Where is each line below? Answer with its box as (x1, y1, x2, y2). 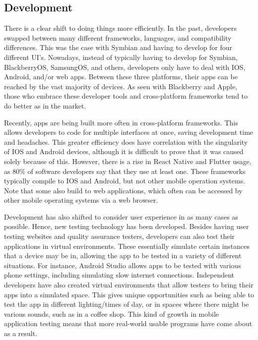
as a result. (4, 328, 38, 339)
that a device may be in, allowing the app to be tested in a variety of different (4, 250, 242, 261)
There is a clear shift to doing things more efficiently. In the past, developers (4, 23, 237, 33)
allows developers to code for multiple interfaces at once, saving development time (4, 127, 254, 137)
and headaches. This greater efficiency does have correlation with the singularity (4, 136, 248, 147)
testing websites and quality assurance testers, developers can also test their (4, 231, 235, 241)
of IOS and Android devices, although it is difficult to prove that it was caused (4, 146, 244, 157)
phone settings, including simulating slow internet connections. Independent (4, 270, 235, 280)
